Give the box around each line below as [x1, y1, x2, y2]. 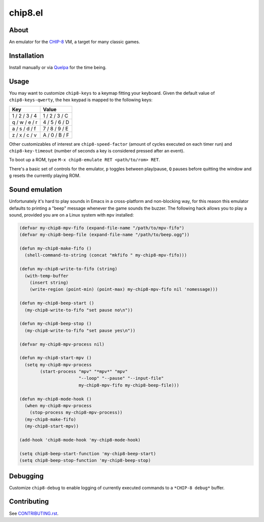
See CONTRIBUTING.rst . [9, 510, 59, 516]
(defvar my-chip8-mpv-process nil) [19, 341, 105, 347]
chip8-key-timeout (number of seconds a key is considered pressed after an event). [9, 148, 185, 154]
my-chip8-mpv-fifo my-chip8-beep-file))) [78, 382, 179, 388]
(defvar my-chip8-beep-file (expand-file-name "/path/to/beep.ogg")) [19, 232, 190, 238]
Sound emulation [9, 186, 62, 194]
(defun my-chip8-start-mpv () [19, 355, 92, 361]
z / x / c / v [12, 131, 37, 138]
